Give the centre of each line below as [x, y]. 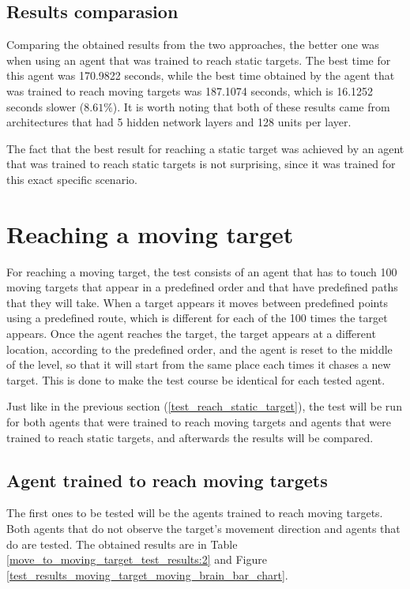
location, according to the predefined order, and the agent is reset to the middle [199, 349]
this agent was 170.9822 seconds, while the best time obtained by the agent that [201, 75]
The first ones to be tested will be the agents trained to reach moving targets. [195, 513]
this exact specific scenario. [72, 179]
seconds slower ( [45, 106]
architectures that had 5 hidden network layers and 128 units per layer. [179, 122]
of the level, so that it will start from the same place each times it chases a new [199, 364]
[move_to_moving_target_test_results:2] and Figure [137, 559]
